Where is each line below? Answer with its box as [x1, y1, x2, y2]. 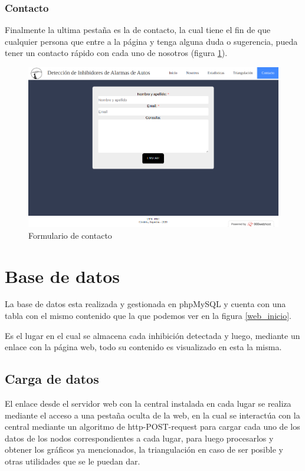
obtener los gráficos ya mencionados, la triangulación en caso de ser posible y [5, 443, 283, 456]
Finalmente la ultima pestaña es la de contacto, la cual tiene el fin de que [5, 24, 271, 36]
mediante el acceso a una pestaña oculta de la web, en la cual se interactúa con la [5, 409, 300, 421]
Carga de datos [5, 370, 99, 388]
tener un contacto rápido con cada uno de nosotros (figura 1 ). [5, 47, 228, 59]
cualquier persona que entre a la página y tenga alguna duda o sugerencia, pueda [5, 35, 298, 47]
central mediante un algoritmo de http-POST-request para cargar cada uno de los [5, 420, 300, 433]
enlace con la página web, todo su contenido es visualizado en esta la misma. [5, 341, 282, 353]
